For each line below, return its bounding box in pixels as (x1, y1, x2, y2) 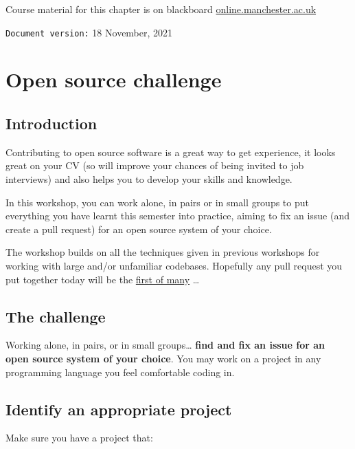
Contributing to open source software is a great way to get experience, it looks (5, 144, 336, 159)
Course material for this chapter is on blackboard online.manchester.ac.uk (5, 2, 317, 16)
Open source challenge (5, 65, 222, 94)
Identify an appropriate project (5, 398, 232, 419)
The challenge (5, 305, 106, 327)
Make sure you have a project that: (5, 430, 153, 445)
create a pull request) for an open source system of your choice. (5, 221, 272, 236)
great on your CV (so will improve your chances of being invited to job (5, 158, 304, 173)
